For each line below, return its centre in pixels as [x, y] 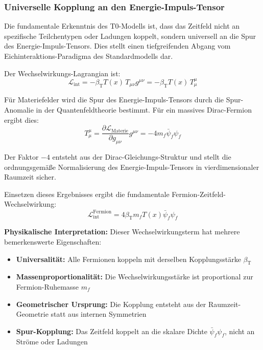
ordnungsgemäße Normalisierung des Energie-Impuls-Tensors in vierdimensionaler [132, 167]
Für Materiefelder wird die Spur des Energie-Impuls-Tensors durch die [114, 100]
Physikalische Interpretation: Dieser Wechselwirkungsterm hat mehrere [122, 232]
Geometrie [32, 314]
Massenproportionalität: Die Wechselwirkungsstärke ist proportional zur [135, 277]
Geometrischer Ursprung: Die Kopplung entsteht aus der [111, 304]
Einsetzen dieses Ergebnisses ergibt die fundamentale [87, 194]
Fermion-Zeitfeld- [199, 194]
